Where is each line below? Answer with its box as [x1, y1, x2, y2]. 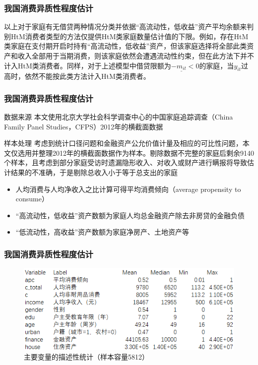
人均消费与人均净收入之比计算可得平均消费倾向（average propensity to [15, 183, 241, 194]
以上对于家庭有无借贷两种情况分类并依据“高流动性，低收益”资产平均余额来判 [4, 21, 254, 32]
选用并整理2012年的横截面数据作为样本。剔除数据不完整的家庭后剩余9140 [17, 147, 254, 158]
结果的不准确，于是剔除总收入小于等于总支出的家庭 [10, 167, 178, 178]
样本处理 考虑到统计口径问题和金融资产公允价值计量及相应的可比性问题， [4, 138, 243, 148]
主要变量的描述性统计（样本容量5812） [24, 352, 149, 362]
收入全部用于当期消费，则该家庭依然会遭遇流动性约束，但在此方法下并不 [17, 51, 254, 61]
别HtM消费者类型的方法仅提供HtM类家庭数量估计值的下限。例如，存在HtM [4, 31, 249, 41]
